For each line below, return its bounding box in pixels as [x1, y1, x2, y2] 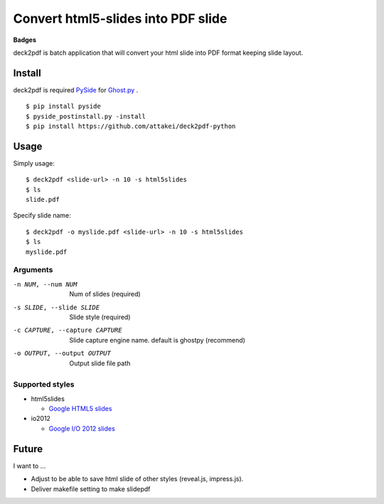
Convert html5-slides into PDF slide [13, 11, 228, 26]
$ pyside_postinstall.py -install [26, 112, 146, 120]
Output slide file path [69, 359, 131, 368]
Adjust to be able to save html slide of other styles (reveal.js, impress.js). [31, 475, 244, 483]
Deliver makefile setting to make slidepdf [31, 484, 151, 493]
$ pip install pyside [26, 102, 101, 110]
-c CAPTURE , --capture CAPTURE [13, 326, 122, 334]
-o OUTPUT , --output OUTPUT [13, 349, 112, 358]
